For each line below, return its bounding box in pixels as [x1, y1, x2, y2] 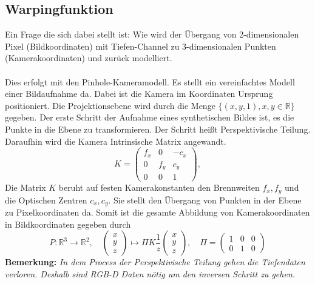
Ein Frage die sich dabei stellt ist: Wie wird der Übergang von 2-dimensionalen [5, 28, 299, 41]
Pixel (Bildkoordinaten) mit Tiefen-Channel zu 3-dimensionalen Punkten [5, 39, 276, 52]
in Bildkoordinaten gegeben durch [5, 217, 131, 230]
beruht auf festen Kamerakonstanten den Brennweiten [58, 181, 260, 194]
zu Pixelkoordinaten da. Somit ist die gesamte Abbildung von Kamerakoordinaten [5, 206, 310, 219]
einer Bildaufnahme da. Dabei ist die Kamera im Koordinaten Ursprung [5, 87, 273, 100]
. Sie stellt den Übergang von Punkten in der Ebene [108, 193, 302, 206]
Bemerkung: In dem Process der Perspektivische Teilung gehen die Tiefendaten [5, 256, 305, 268]
